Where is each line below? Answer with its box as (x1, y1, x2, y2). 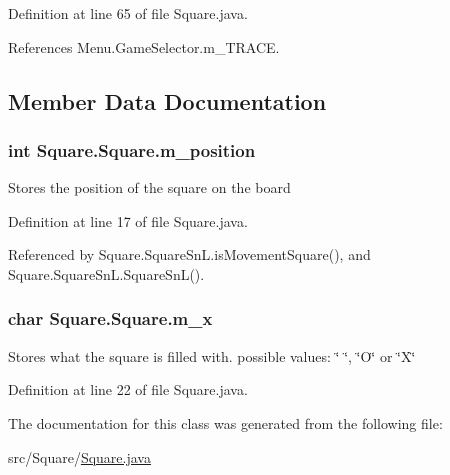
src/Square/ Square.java (8, 446, 151, 467)
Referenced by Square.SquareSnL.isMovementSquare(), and (8, 244, 371, 265)
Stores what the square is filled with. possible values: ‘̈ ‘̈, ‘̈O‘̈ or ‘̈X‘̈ (8, 345, 416, 366)
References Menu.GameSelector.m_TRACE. (8, 36, 280, 57)
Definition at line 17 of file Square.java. (8, 210, 248, 231)
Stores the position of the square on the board (8, 177, 291, 198)
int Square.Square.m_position (8, 137, 256, 162)
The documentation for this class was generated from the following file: (8, 412, 443, 433)
